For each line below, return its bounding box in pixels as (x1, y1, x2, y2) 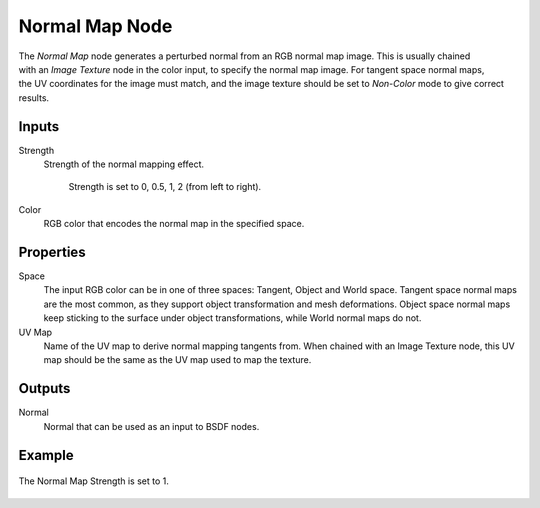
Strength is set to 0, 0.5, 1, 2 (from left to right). (68, 181, 262, 193)
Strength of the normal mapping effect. (43, 158, 205, 170)
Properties (18, 244, 86, 260)
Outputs (18, 380, 71, 397)
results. (18, 91, 50, 104)
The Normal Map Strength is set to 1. (18, 475, 170, 487)
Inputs (18, 118, 60, 135)
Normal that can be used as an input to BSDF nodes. (43, 420, 260, 432)
